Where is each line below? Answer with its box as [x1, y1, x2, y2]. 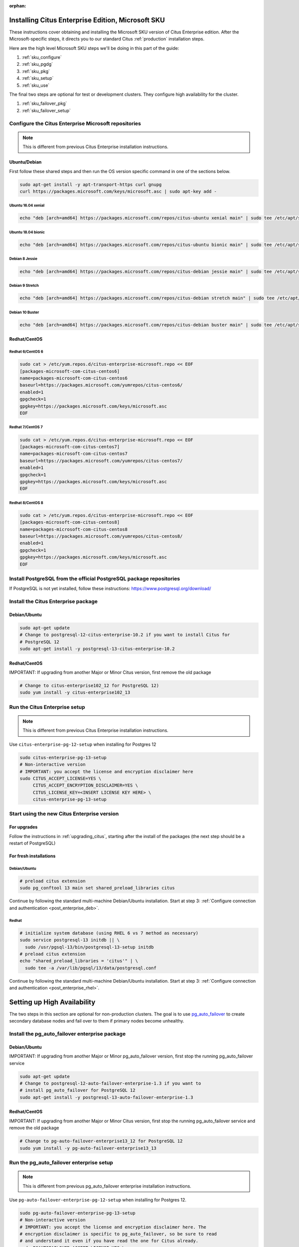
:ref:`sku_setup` [21, 75, 54, 81]
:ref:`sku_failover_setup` [21, 107, 71, 113]
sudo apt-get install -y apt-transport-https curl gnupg [19, 182, 162, 187]
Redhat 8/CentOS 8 [9, 500, 43, 505]
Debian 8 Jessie [9, 256, 37, 261]
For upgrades [9, 824, 38, 830]
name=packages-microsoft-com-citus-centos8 [19, 526, 128, 532]
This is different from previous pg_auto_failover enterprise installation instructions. [22, 1183, 191, 1189]
